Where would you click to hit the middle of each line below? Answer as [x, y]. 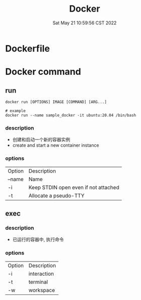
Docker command [43, 72]
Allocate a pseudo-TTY [56, 195]
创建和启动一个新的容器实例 [41, 140]
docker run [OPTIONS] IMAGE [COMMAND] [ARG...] [56, 102]
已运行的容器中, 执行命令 [38, 240]
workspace [42, 290]
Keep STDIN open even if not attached [74, 187]
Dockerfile [28, 48]
